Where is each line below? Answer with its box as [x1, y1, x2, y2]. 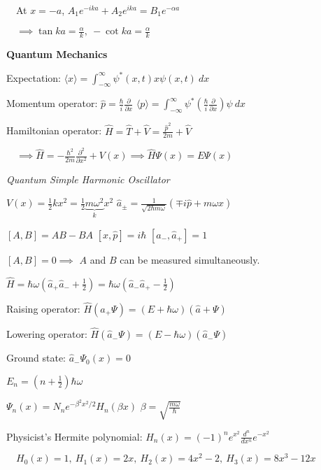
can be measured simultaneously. [120, 252, 260, 266]
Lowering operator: [6, 327, 87, 341]
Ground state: [6, 350, 66, 365]
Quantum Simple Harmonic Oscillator [6, 171, 170, 186]
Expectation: [6, 70, 61, 85]
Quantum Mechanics [6, 46, 108, 61]
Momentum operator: [6, 96, 98, 111]
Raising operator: [6, 301, 80, 315]
